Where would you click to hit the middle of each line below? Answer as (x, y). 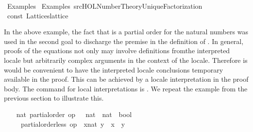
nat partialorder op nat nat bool (74, 114)
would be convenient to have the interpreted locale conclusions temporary (114, 69)
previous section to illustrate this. (54, 98)
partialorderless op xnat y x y (73, 124)
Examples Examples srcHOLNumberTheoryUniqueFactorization (105, 6)
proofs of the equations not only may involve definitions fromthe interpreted (117, 51)
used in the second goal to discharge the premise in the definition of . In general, (124, 41)
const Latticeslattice (38, 15)
